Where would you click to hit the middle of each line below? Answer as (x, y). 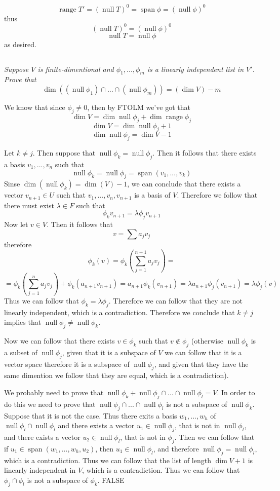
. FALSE (111, 480)
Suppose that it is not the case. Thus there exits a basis (91, 415)
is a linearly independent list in (195, 69)
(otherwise (207, 341)
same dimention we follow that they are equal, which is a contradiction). (116, 375)
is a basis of (152, 195)
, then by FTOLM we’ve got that (139, 107)
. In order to (236, 392)
